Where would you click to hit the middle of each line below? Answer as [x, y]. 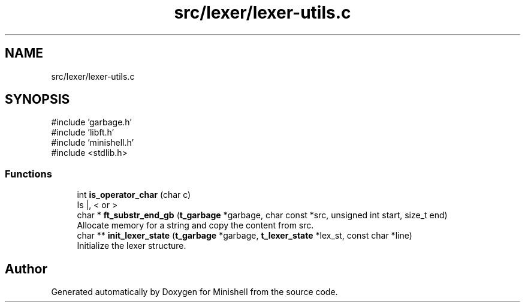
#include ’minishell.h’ [93, 143]
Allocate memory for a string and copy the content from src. [195, 225]
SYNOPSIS [37, 100]
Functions [28, 174]
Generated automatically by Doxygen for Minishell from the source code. [194, 292]
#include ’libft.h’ [83, 133]
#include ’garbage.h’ [91, 122]
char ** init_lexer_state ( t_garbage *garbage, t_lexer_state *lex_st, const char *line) [245, 236]
